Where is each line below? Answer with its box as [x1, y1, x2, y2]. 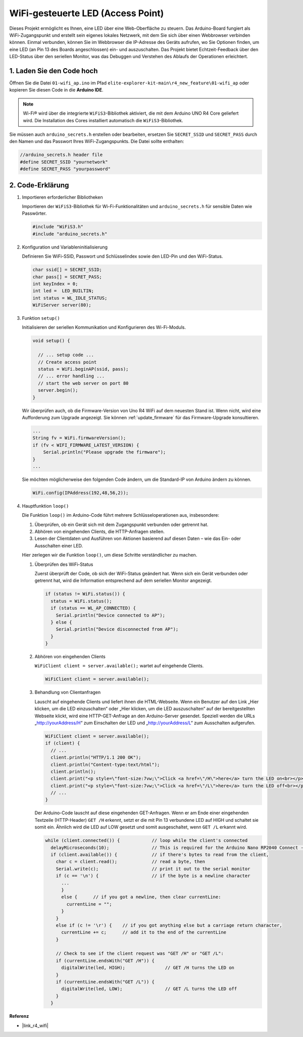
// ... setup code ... [38, 352, 94, 358]
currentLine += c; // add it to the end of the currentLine [61, 929, 227, 935]
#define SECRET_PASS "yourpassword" [20, 166, 111, 172]
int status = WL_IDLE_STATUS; [32, 295, 108, 301]
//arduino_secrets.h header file [20, 152, 103, 158]
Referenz [9, 1013, 29, 1019]
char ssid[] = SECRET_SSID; [32, 267, 102, 273]
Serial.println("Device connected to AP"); [56, 612, 165, 618]
